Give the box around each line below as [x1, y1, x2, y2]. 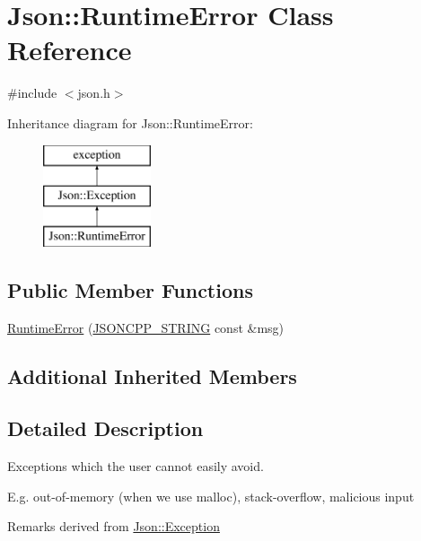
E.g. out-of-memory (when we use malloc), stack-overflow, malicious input [7, 486, 415, 505]
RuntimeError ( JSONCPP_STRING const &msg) [7, 318, 285, 336]
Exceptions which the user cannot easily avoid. [7, 457, 264, 476]
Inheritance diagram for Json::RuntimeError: [7, 113, 253, 132]
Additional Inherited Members [7, 362, 297, 389]
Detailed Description [7, 414, 204, 442]
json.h [77, 83, 110, 102]
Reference [7, 31, 132, 68]
